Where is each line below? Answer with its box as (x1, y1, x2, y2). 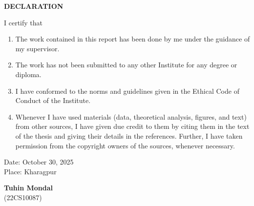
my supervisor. (15, 43, 60, 53)
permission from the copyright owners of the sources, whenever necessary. (15, 140, 235, 150)
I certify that (4, 17, 42, 27)
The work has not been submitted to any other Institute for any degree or (15, 60, 237, 70)
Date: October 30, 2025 (4, 157, 74, 167)
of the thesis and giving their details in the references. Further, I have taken (15, 130, 243, 141)
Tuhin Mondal (4, 183, 53, 193)
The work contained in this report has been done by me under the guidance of (15, 34, 250, 44)
